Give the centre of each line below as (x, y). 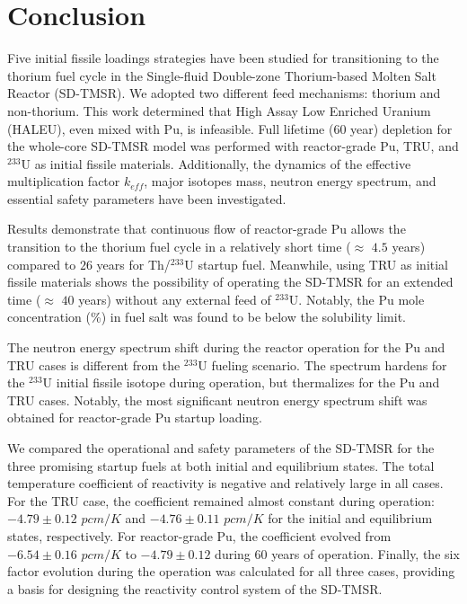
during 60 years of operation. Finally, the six (337, 553)
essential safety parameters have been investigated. (147, 198)
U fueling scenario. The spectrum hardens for (322, 364)
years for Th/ (133, 264)
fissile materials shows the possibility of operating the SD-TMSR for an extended (230, 282)
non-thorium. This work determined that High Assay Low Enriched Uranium (219, 110)
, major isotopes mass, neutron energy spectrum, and (290, 181)
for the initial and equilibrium (350, 518)
